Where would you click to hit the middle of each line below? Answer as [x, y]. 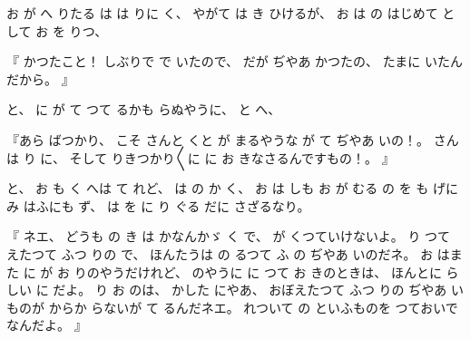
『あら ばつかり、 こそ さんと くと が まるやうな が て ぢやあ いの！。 [218, 139]
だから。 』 [40, 78]
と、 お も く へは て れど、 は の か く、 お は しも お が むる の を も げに [232, 188]
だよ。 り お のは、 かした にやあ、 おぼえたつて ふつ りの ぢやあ [250, 290]
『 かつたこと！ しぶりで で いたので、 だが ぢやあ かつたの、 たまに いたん [235, 61]
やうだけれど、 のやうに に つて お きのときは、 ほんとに [270, 271]
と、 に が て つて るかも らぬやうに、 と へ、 [144, 109]
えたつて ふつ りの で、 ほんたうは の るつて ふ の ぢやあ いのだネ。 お [220, 253]
